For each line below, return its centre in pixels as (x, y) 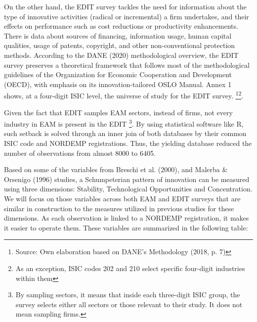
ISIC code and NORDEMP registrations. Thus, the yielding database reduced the (128, 143)
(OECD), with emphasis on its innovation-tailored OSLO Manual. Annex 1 (118, 84)
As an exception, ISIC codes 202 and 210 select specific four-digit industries (130, 268)
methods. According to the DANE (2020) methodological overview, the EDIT (121, 55)
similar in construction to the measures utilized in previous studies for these (119, 208)
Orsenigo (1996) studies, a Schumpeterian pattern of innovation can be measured (127, 179)
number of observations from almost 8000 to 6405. (80, 153)
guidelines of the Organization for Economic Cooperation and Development (118, 74)
